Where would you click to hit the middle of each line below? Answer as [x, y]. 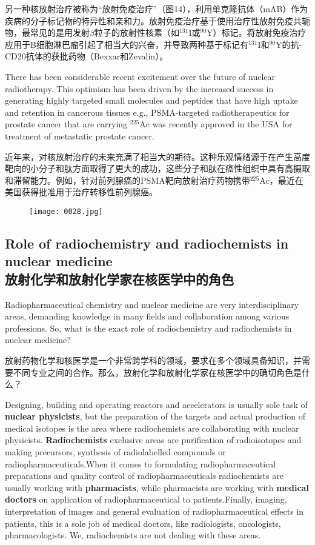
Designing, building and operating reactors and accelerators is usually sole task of [156, 404]
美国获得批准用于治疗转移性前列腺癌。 [81, 192]
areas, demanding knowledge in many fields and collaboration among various [147, 316]
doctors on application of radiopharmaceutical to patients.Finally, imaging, [146, 499]
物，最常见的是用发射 [47, 32]
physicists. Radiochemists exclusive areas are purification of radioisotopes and [153, 440]
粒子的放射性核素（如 [137, 32]
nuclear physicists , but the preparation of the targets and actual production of [155, 416]
